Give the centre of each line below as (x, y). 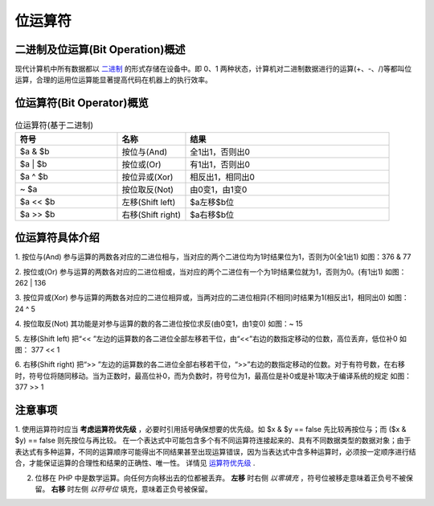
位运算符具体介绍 (57, 238)
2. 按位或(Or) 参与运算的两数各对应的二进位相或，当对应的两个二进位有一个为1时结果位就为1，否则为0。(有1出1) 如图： (211, 272)
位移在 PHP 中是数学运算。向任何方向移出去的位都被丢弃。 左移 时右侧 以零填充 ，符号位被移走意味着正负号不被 (220, 478)
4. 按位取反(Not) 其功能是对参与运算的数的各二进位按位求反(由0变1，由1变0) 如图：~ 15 (159, 324)
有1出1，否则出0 (220, 164)
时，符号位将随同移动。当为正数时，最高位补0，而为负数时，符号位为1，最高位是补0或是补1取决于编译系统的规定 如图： (213, 376)
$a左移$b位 (212, 202)
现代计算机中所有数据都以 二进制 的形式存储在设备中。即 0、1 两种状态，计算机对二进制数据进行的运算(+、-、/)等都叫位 (213, 69)
